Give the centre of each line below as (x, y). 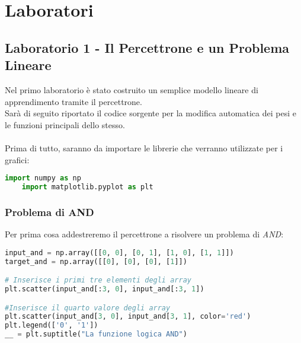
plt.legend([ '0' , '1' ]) (52, 325)
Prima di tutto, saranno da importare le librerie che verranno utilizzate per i (144, 147)
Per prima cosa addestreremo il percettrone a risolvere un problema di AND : (144, 234)
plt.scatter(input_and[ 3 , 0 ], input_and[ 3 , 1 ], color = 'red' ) (128, 317)
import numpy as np (43, 178)
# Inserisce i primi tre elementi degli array (98, 280)
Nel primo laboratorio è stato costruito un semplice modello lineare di (132, 89)
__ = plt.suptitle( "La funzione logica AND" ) (96, 334)
